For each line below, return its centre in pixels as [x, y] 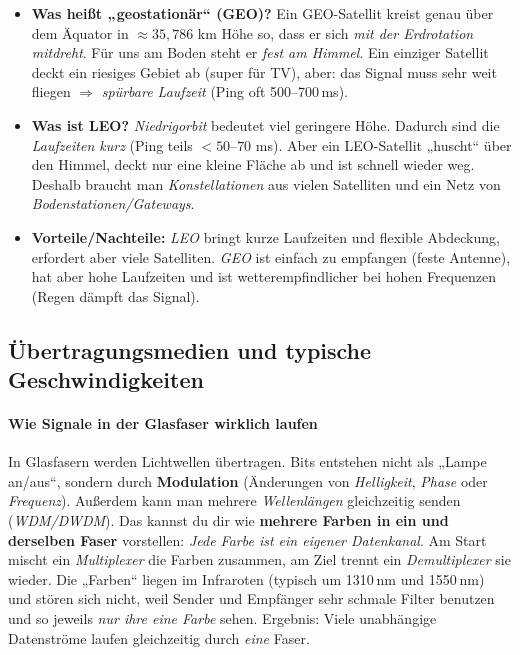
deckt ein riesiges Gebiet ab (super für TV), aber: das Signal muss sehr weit [264, 71]
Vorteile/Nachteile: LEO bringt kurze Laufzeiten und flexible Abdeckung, [265, 236]
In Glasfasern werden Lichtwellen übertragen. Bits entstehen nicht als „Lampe [247, 461]
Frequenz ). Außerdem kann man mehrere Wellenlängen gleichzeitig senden [234, 500]
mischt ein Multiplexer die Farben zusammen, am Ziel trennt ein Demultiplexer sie [259, 559]
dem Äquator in [80, 32]
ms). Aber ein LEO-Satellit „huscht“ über [383, 144]
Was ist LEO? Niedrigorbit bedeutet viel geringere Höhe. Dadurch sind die [265, 124]
